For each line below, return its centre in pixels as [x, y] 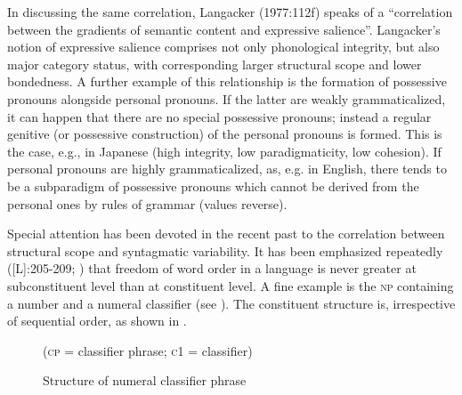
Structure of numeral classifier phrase [145, 380]
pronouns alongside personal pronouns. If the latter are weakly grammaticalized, [227, 98]
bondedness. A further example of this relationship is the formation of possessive [227, 81]
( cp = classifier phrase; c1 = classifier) [148, 350]
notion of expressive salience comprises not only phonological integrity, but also [223, 47]
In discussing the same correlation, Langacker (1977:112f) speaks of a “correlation [230, 12]
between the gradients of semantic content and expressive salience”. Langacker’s [224, 29]
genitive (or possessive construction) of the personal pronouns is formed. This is [225, 134]
